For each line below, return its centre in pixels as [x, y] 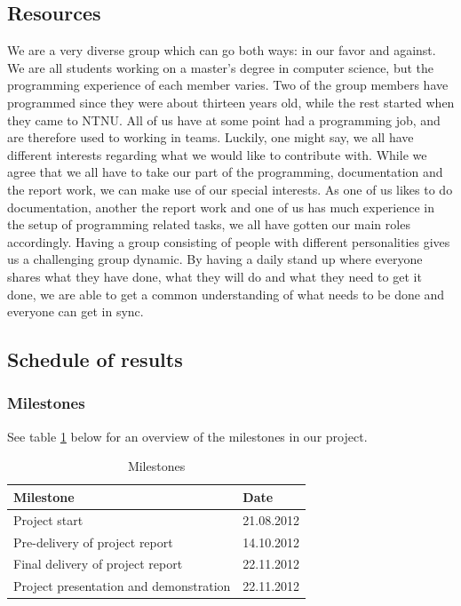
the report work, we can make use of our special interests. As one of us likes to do [230, 189]
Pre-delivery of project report [93, 542]
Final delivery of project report [98, 564]
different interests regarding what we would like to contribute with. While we [217, 154]
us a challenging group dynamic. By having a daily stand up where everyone [215, 259]
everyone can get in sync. [76, 311]
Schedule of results [95, 359]
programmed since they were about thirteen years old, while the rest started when [231, 102]
